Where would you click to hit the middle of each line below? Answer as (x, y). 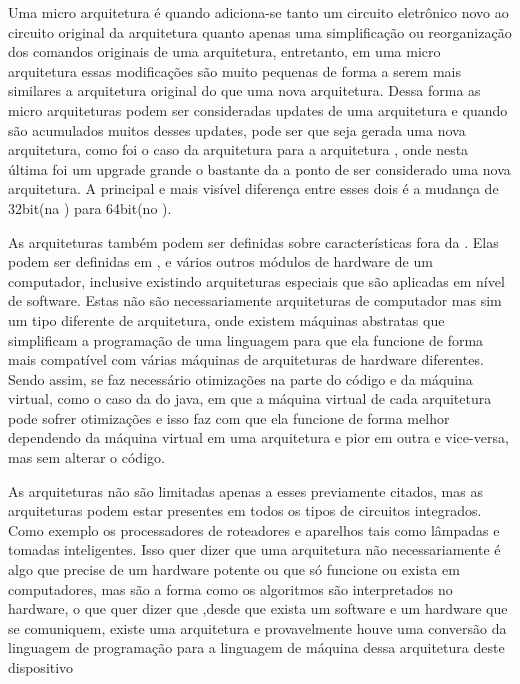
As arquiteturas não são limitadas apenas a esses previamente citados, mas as (245, 490)
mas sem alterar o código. (86, 457)
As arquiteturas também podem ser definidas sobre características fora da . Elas (253, 241)
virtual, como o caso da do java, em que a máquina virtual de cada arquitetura (250, 398)
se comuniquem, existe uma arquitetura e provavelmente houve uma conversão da (257, 627)
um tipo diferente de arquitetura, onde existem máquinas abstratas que (226, 319)
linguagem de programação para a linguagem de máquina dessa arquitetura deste (256, 647)
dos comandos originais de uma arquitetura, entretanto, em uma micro (224, 51)
